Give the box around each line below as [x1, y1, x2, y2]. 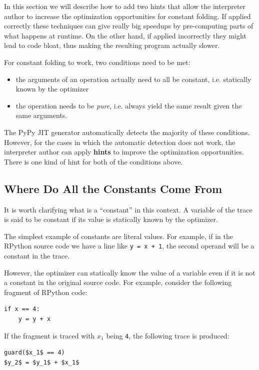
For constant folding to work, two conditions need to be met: [4, 56, 190, 67]
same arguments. [15, 110, 67, 120]
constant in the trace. [4, 250, 70, 260]
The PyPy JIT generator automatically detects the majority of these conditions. [4, 126, 250, 137]
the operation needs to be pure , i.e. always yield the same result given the [15, 100, 242, 110]
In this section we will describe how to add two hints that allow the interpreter [4, 1, 246, 11]
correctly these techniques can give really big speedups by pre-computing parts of [4, 20, 253, 31]
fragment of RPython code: [4, 286, 87, 297]
